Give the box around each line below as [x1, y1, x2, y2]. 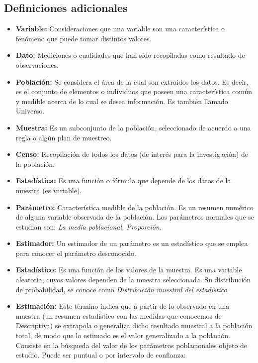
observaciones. [15, 59, 59, 70]
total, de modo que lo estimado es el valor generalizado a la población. [15, 330, 230, 341]
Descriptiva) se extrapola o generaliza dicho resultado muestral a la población [15, 320, 253, 331]
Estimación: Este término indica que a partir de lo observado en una [15, 301, 230, 311]
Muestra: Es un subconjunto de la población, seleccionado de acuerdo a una [15, 122, 251, 132]
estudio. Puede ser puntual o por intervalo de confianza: [15, 350, 186, 360]
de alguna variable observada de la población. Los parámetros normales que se [15, 212, 254, 222]
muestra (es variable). [15, 185, 82, 195]
